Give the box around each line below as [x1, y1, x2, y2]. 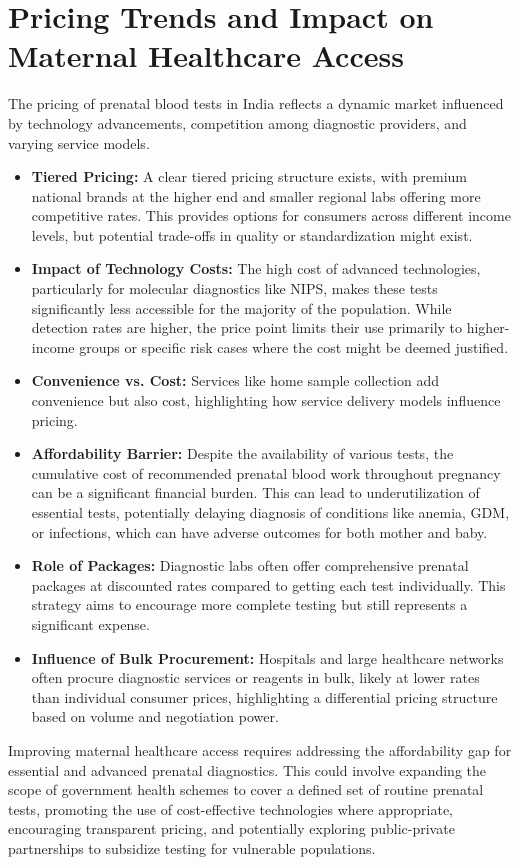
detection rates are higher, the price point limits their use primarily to [31, 317, 463, 338]
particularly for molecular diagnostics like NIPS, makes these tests [31, 278, 438, 299]
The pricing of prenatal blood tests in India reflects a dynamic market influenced [8, 93, 504, 114]
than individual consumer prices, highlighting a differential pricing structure [31, 686, 498, 707]
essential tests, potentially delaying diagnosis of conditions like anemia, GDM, [31, 502, 510, 522]
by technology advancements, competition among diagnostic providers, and [8, 112, 467, 133]
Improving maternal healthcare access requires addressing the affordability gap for [8, 739, 512, 760]
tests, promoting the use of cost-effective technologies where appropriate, [8, 798, 453, 819]
